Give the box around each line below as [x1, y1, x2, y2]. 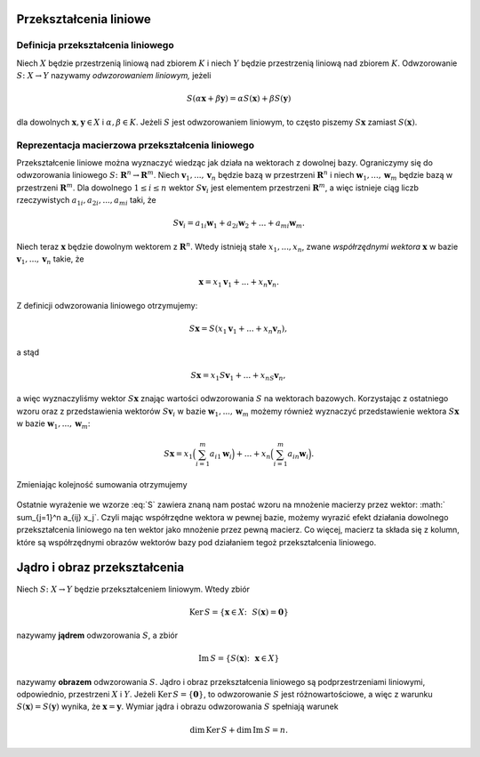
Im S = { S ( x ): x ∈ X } [198, 654, 280, 664]
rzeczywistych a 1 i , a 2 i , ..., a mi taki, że [16, 195, 157, 207]
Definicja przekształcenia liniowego [16, 39, 174, 52]
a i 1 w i [209, 449, 233, 462]
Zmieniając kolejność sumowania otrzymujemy [16, 479, 188, 490]
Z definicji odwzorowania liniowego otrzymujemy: [16, 300, 198, 310]
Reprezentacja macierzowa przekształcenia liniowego [16, 139, 255, 151]
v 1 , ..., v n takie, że [16, 254, 84, 266]
